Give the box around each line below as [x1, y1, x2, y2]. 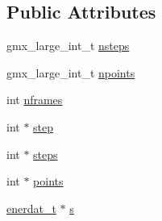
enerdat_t [6, 199, 56, 216]
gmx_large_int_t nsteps [6, 37, 130, 54]
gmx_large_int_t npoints [6, 64, 135, 81]
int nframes [6, 91, 63, 108]
